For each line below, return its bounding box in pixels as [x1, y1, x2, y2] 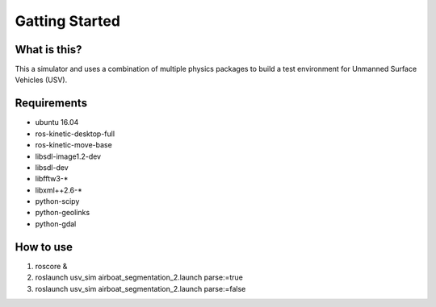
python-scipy [35, 197, 80, 206]
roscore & [35, 261, 68, 271]
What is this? [15, 43, 82, 56]
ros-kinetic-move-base [35, 140, 112, 150]
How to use [15, 240, 73, 254]
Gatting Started [15, 12, 121, 30]
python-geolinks [35, 208, 90, 218]
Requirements [15, 97, 88, 110]
